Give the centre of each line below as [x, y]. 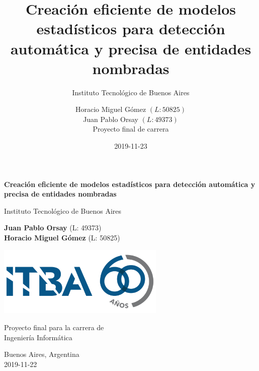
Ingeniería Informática [38, 337]
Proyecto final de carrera [131, 129]
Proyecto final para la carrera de [54, 327]
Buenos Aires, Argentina [42, 354]
